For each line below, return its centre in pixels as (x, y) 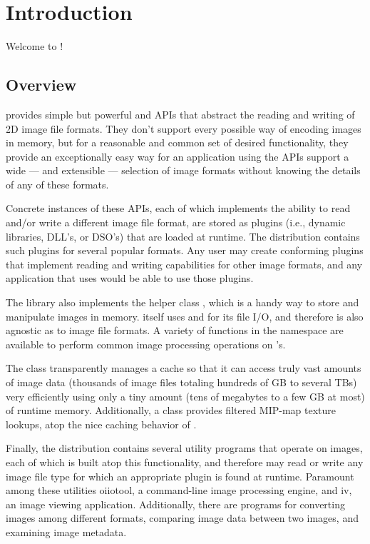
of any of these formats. (57, 184)
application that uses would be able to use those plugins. (130, 278)
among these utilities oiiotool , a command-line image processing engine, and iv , (179, 490)
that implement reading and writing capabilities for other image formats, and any (184, 264)
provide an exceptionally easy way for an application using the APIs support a (178, 156)
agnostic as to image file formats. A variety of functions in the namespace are (175, 330)
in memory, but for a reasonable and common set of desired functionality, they (177, 142)
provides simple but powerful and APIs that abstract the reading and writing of (180, 114)
